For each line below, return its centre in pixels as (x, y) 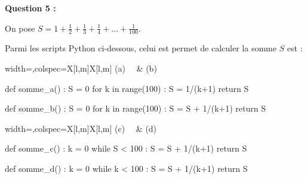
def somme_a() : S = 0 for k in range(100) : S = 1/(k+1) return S (127, 88)
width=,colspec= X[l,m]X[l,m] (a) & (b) (81, 68)
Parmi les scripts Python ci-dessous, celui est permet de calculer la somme (141, 48)
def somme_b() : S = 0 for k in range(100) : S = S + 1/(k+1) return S (135, 108)
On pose (20, 28)
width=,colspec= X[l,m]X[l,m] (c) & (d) (81, 128)
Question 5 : (30, 8)
